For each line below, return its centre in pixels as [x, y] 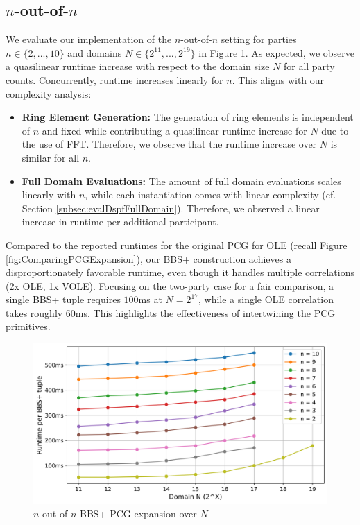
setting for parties [259, 39]
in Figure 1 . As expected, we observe [277, 52]
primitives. [28, 326]
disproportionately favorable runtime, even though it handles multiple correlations [180, 272]
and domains [95, 52]
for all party [309, 66]
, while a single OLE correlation [266, 299]
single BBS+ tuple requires [63, 299]
